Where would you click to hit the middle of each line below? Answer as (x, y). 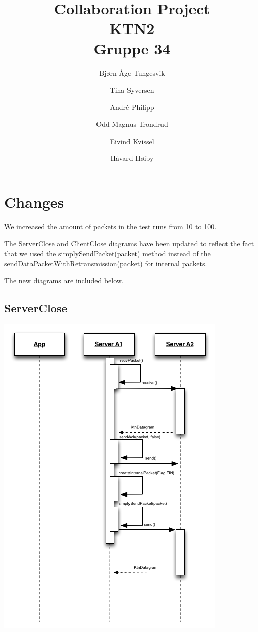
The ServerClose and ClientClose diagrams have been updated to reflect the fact (129, 243)
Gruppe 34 (132, 48)
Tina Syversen (132, 90)
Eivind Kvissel (132, 141)
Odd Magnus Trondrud (132, 124)
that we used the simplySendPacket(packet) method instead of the (107, 253)
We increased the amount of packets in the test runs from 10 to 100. (110, 226)
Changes (34, 202)
